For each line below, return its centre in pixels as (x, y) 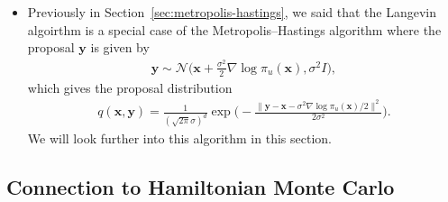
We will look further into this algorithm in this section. (179, 138)
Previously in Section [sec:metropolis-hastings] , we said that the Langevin (232, 12)
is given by (120, 47)
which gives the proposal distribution (130, 87)
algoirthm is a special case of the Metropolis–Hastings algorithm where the (234, 29)
